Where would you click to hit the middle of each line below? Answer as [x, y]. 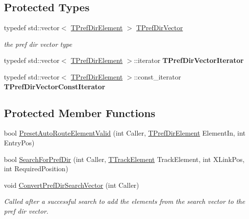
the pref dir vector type [38, 44]
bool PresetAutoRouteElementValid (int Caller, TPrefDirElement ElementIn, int [125, 133]
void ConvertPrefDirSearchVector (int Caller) [72, 185]
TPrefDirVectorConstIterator [55, 86]
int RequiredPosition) [36, 169]
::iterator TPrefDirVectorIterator [189, 60]
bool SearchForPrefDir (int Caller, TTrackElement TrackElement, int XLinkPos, [124, 159]
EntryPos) [19, 142]
